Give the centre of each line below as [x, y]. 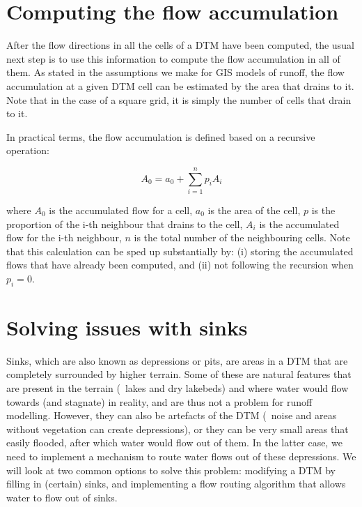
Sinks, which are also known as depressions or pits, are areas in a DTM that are [177, 360]
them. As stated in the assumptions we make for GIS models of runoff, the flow [175, 72]
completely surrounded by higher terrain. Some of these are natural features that [179, 374]
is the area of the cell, [254, 210]
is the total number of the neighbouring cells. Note [242, 237]
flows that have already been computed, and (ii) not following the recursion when [180, 265]
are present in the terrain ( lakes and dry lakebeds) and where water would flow [178, 388]
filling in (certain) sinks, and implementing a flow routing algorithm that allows [176, 484]
